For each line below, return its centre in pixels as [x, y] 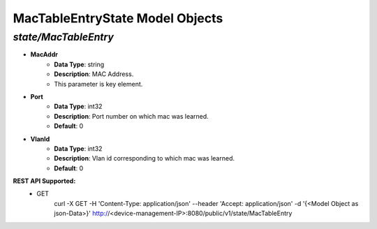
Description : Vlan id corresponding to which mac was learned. [145, 158]
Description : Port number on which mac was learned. [131, 116]
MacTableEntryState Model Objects [118, 18]
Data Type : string [79, 64]
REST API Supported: [44, 181]
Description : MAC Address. [94, 74]
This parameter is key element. [98, 84]
